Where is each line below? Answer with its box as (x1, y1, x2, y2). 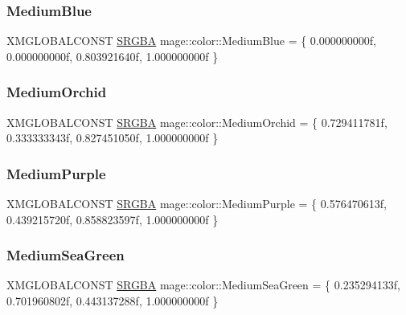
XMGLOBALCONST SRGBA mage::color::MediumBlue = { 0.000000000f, (6, 32, 376, 49)
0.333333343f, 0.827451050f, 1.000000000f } (6, 129, 219, 146)
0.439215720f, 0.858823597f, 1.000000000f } (6, 211, 219, 227)
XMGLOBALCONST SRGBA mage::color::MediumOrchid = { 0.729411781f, (6, 113, 388, 130)
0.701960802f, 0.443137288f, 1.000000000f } (6, 292, 219, 309)
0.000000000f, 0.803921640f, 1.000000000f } (6, 47, 219, 64)
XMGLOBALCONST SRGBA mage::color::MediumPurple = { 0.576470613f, (6, 195, 387, 212)
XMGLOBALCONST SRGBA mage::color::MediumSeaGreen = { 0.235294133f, (6, 276, 400, 293)
